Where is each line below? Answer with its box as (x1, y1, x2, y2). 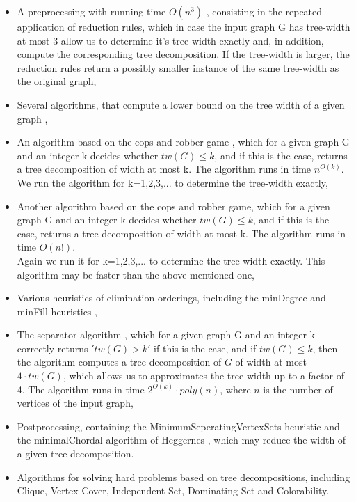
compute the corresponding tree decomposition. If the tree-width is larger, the (17, 47, 350, 61)
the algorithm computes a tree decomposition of (17, 354, 222, 369)
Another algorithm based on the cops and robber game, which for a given (17, 198, 330, 213)
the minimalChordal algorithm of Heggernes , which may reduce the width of (17, 432, 346, 447)
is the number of (263, 382, 333, 396)
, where (220, 382, 251, 396)
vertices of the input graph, (17, 395, 133, 410)
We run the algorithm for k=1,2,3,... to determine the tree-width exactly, (17, 175, 328, 189)
